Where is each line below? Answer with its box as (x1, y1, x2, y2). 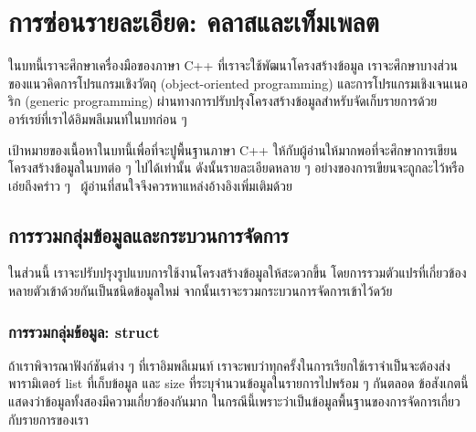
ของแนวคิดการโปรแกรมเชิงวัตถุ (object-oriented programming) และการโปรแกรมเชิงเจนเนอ (8, 73, 468, 92)
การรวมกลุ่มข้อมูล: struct (8, 320, 160, 342)
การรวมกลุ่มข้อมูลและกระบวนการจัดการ (8, 220, 289, 248)
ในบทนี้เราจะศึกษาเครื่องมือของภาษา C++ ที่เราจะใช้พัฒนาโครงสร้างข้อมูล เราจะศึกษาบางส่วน (8, 56, 458, 75)
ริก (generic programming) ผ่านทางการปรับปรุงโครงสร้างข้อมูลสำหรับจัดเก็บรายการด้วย (8, 91, 438, 111)
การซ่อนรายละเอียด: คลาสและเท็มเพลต (8, 3, 379, 40)
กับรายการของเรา (8, 409, 89, 428)
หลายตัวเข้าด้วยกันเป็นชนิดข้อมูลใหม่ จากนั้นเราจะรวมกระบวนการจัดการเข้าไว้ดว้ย (8, 281, 393, 300)
